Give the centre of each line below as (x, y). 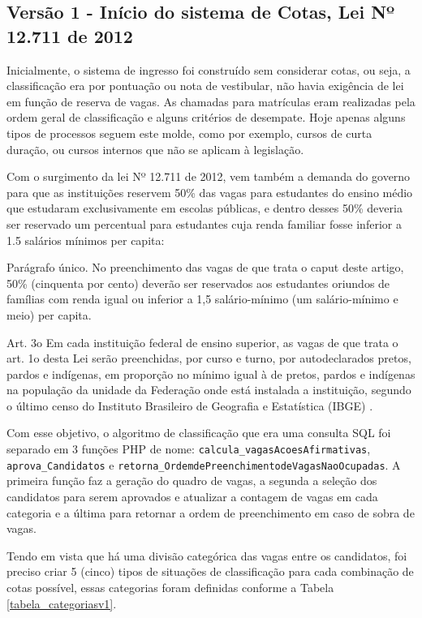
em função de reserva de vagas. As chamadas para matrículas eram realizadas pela (211, 101)
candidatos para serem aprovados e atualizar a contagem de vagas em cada (192, 496)
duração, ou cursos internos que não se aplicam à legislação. (155, 149)
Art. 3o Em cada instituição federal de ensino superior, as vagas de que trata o (202, 342)
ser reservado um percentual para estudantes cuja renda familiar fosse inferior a (204, 223)
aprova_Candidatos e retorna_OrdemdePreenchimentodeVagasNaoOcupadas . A (204, 464)
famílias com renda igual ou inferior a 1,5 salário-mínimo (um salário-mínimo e (202, 299)
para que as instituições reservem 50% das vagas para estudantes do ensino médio (210, 192)
